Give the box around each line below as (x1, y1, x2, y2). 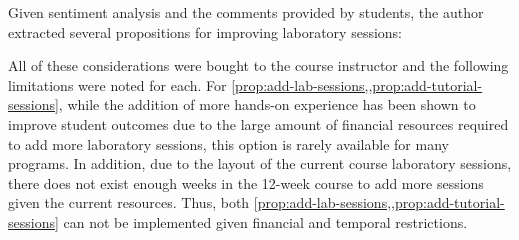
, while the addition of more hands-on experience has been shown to (58, 94, 476, 115)
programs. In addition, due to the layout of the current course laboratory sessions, (8, 153, 512, 174)
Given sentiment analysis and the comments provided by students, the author (8, 2, 484, 22)
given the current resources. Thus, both (8, 192, 250, 213)
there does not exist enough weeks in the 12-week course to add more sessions (8, 172, 484, 193)
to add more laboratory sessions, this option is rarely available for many (8, 133, 449, 154)
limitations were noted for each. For (8, 74, 227, 95)
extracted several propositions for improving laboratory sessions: (8, 21, 403, 42)
